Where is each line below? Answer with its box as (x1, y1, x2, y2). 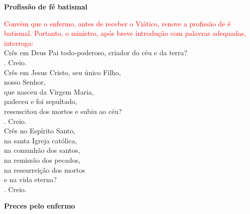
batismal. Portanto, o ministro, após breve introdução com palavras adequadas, (4, 28, 247, 38)
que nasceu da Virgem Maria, (4, 86, 94, 97)
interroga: (4, 37, 33, 48)
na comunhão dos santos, (4, 145, 80, 155)
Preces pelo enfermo (4, 201, 75, 211)
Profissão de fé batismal (4, 1, 88, 11)
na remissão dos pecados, (4, 154, 81, 165)
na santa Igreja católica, (4, 135, 77, 145)
